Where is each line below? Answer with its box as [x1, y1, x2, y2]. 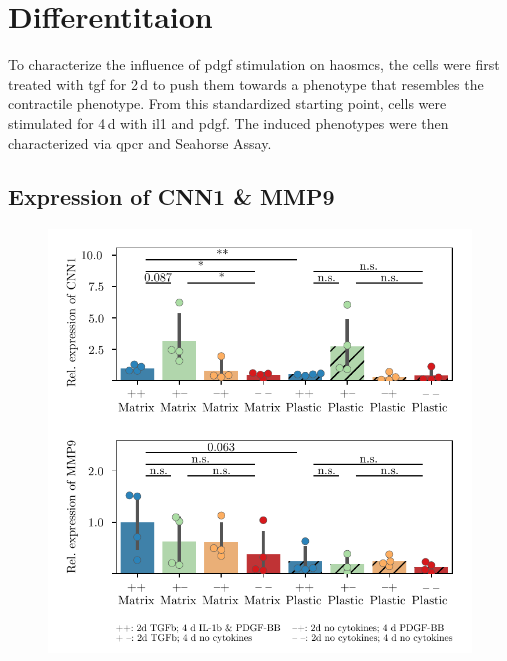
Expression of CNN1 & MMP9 [8, 181, 335, 212]
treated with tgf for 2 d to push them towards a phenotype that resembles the [8, 73, 484, 94]
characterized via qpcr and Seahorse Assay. [8, 132, 272, 153]
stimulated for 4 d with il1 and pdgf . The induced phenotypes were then [8, 112, 449, 133]
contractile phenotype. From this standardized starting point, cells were [8, 93, 447, 114]
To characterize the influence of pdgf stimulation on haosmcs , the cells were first [8, 54, 500, 75]
